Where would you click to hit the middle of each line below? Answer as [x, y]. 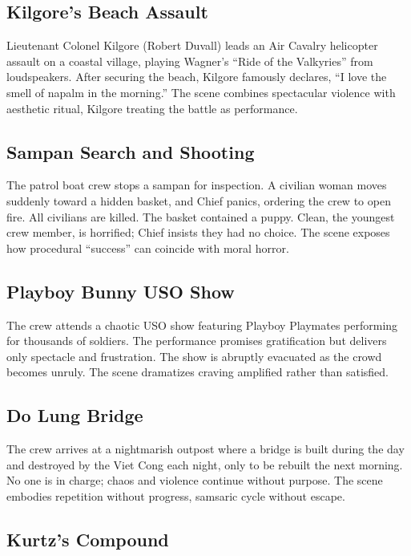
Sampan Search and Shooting [131, 151]
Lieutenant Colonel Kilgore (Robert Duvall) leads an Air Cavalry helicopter [192, 45]
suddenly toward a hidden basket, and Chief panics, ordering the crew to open [199, 200]
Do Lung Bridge [75, 415]
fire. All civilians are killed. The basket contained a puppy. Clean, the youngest [201, 216]
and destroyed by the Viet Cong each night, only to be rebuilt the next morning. [205, 464]
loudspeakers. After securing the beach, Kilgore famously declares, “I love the [197, 77]
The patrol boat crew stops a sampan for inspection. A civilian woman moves [197, 185]
